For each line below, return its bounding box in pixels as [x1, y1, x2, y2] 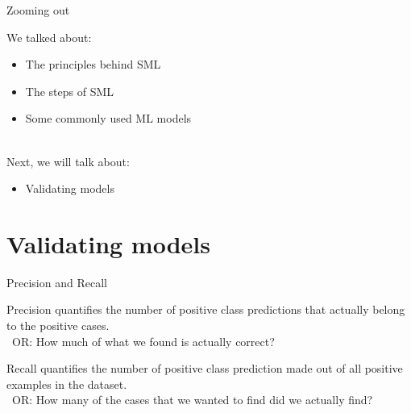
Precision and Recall [6, 273, 107, 290]
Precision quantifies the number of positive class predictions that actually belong [6, 301, 405, 318]
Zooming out [6, 2, 70, 18]
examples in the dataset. [6, 375, 127, 392]
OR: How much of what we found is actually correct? [11, 332, 275, 349]
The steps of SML [25, 82, 114, 99]
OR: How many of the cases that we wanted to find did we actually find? [11, 391, 373, 408]
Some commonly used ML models [25, 110, 192, 127]
